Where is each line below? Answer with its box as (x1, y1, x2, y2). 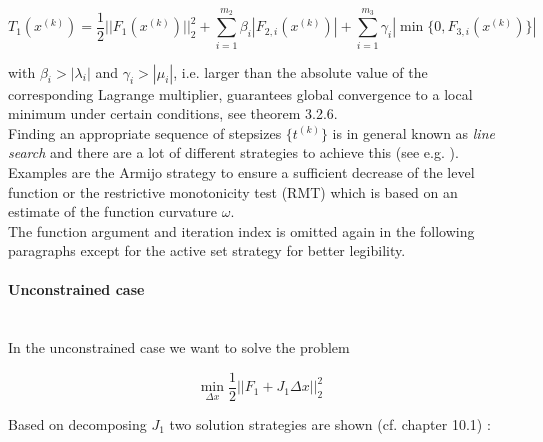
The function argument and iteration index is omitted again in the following (8, 220, 475, 241)
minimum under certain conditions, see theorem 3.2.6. (8, 103, 338, 124)
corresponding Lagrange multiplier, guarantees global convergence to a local (8, 83, 473, 104)
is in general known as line (332, 122, 495, 143)
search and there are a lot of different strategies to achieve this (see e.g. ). (8, 142, 459, 163)
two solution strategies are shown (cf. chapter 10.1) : (169, 413, 491, 434)
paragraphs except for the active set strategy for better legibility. (8, 240, 406, 261)
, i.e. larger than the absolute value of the (173, 61, 428, 82)
